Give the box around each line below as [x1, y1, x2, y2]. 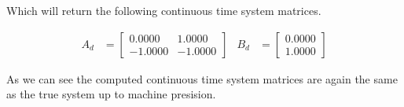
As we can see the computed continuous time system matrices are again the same [6, 70, 398, 87]
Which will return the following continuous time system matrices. [6, 2, 321, 18]
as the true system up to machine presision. [6, 86, 216, 102]
